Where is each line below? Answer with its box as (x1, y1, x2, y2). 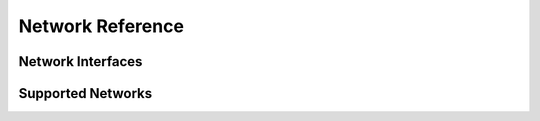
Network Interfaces (18, 53, 143, 70)
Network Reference (18, 15, 185, 37)
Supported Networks (18, 85, 153, 102)
